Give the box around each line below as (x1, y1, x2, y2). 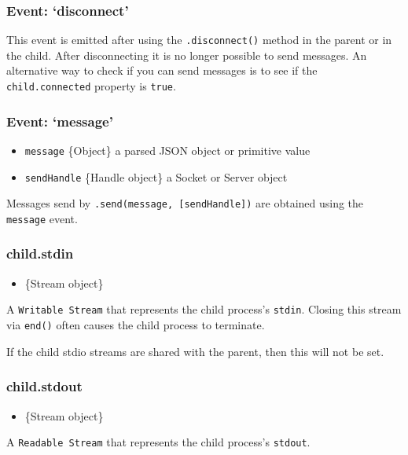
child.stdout (6, 376, 83, 396)
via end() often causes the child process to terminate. (6, 317, 265, 333)
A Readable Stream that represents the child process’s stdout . (6, 434, 311, 450)
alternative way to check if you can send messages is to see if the (6, 62, 318, 79)
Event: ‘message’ (6, 111, 113, 130)
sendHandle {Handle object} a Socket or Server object (24, 168, 288, 185)
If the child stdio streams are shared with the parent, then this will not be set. (6, 343, 384, 359)
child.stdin (6, 244, 74, 263)
